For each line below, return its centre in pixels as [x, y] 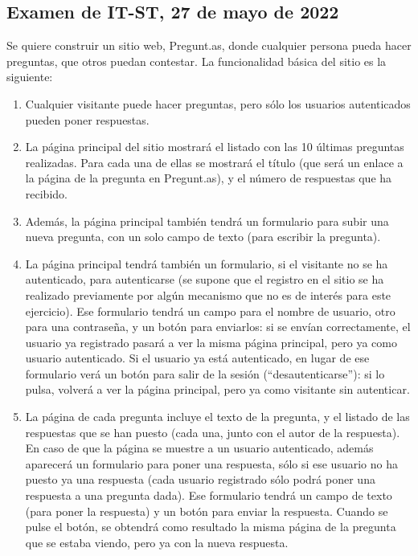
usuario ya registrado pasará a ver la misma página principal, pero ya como [211, 342]
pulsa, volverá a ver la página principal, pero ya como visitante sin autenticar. [217, 389]
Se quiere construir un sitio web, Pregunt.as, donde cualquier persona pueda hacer [209, 45]
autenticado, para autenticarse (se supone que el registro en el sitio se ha [205, 279]
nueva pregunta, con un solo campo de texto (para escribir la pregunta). [203, 237]
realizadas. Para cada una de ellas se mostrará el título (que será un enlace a [214, 162]
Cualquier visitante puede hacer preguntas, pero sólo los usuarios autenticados [218, 103]
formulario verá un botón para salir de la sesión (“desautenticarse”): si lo [205, 373]
